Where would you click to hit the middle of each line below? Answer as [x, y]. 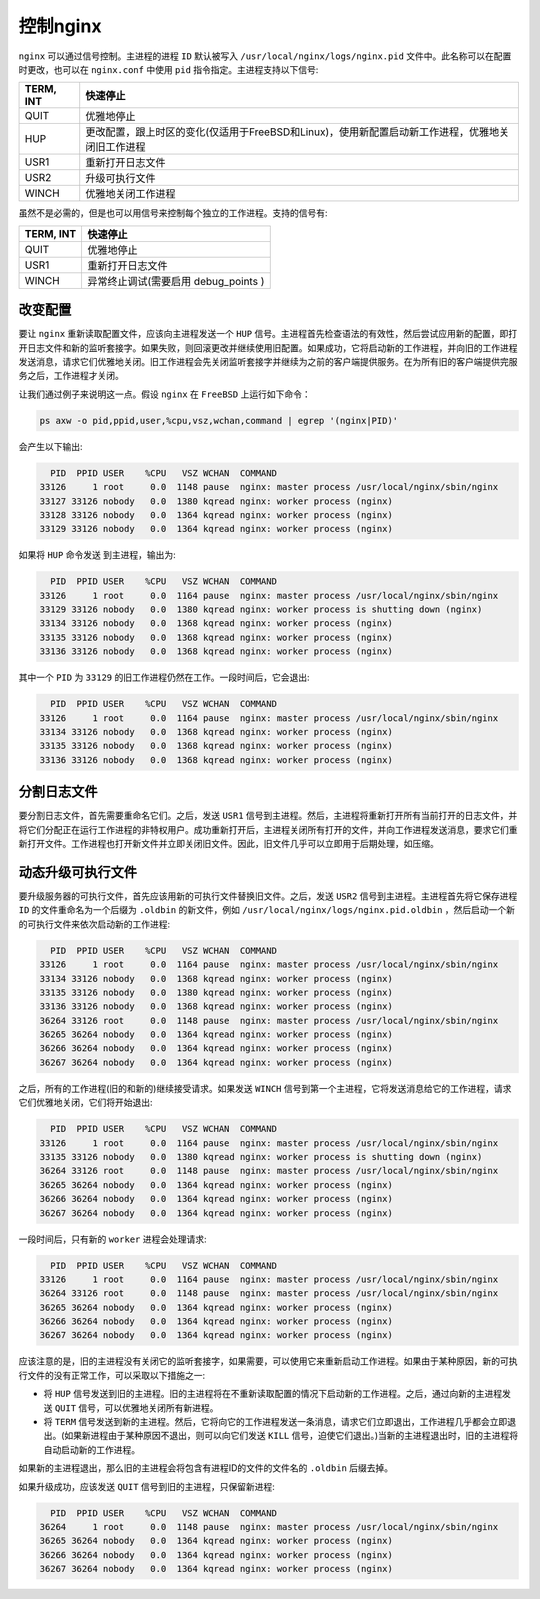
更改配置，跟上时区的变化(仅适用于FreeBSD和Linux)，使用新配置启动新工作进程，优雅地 [292, 132]
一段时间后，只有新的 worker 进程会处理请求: [112, 1239]
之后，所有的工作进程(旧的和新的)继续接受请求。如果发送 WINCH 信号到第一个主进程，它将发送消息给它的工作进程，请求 [265, 1088]
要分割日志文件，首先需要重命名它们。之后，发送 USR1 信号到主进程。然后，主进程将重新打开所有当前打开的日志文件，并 [268, 816]
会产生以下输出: [51, 446]
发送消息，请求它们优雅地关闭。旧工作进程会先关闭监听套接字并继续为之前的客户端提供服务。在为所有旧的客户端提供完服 [268, 362]
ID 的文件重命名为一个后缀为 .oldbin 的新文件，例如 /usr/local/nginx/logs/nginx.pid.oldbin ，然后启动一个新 [266, 910]
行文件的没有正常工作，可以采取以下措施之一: [112, 1375]
